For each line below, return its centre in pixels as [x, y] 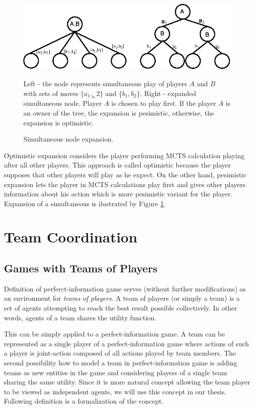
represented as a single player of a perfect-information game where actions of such [127, 343]
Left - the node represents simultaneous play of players [106, 83]
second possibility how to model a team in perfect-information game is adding [121, 363]
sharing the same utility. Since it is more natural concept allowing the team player [127, 382]
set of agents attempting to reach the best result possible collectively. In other [121, 308]
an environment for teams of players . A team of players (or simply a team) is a [122, 298]
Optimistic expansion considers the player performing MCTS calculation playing [124, 155]
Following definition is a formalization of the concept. [84, 401]
